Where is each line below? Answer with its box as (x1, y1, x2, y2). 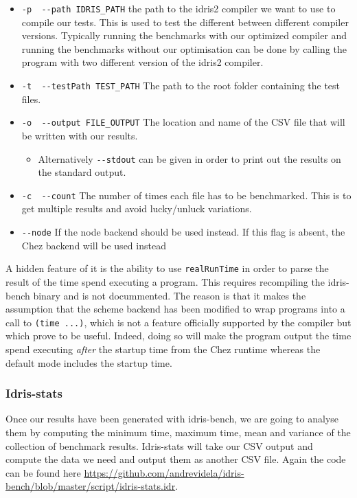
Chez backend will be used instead (21, 238, 166, 252)
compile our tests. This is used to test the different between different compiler (21, 14, 349, 29)
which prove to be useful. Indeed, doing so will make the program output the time (5, 328, 352, 343)
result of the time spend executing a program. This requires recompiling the (5, 274, 325, 288)
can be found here (5, 465, 81, 479)
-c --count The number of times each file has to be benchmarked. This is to (21, 188, 352, 202)
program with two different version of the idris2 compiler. (21, 55, 264, 69)
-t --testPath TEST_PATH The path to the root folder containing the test (21, 78, 341, 93)
